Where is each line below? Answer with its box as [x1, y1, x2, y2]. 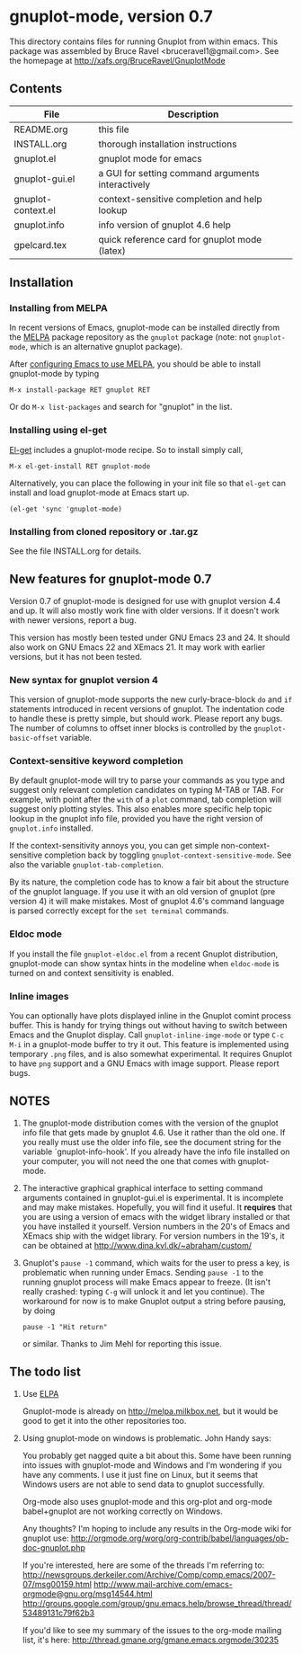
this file [98, 123, 129, 136]
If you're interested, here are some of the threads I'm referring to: [22, 1560, 265, 1570]
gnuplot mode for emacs [98, 152, 202, 165]
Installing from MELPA [9, 302, 108, 315]
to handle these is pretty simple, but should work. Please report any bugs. [9, 713, 283, 725]
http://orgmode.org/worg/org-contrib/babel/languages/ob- [70, 1533, 289, 1543]
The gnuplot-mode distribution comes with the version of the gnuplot [22, 1117, 279, 1128]
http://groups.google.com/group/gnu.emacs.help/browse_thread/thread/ [22, 1597, 292, 1608]
